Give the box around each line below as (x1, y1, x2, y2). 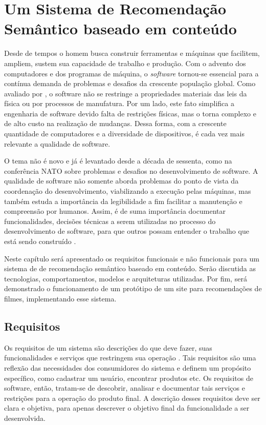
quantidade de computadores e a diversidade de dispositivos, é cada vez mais (4, 128, 245, 139)
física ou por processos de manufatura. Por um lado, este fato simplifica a (4, 98, 234, 109)
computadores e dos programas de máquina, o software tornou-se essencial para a (4, 68, 259, 78)
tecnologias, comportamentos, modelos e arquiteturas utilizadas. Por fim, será (4, 273, 247, 284)
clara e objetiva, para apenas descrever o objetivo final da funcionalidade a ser (4, 402, 250, 413)
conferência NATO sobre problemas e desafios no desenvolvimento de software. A (4, 165, 258, 176)
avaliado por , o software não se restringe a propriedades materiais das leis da (4, 88, 247, 98)
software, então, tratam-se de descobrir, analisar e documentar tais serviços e (4, 382, 245, 393)
